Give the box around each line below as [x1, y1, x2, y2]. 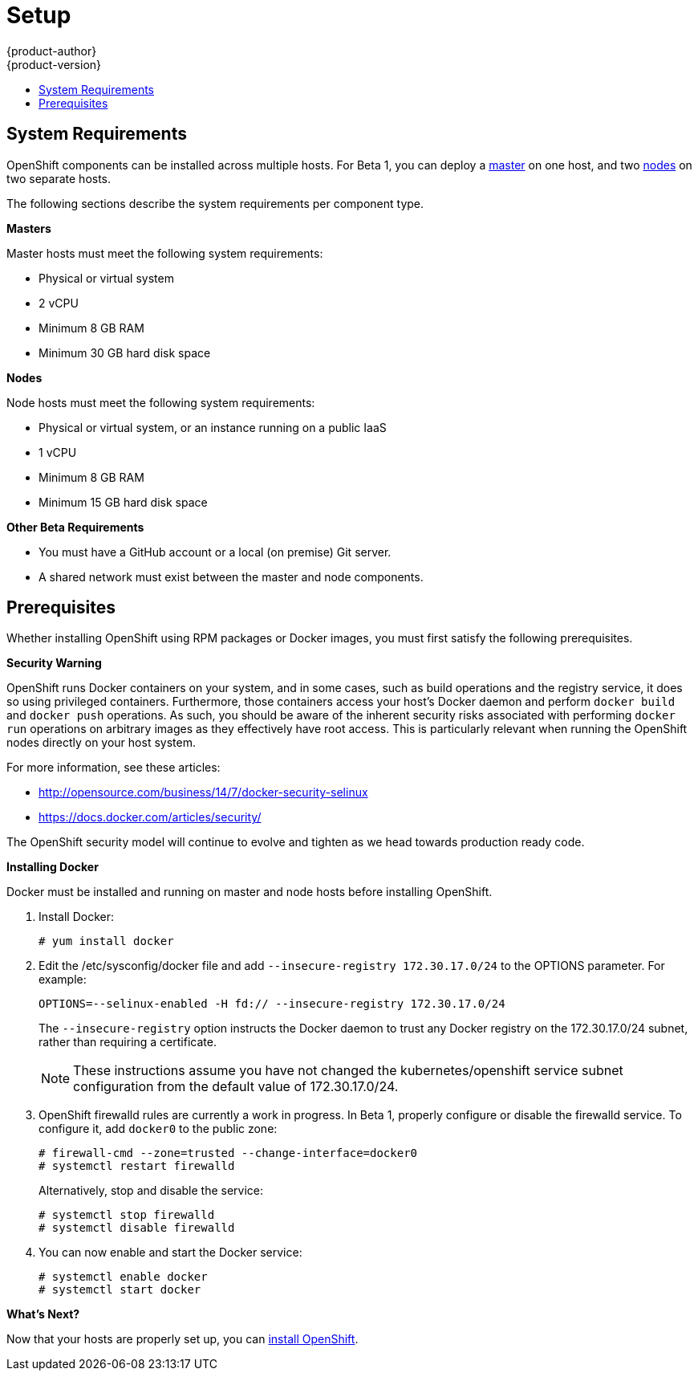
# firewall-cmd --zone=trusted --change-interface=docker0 [39, 1147, 418, 1160]
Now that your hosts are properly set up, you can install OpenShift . [6, 1332, 359, 1346]
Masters [6, 221, 51, 235]
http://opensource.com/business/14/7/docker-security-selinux [39, 785, 368, 800]
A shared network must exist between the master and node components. [39, 569, 424, 584]
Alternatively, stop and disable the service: [39, 1183, 263, 1198]
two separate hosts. [6, 171, 112, 185]
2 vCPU [39, 295, 79, 310]
